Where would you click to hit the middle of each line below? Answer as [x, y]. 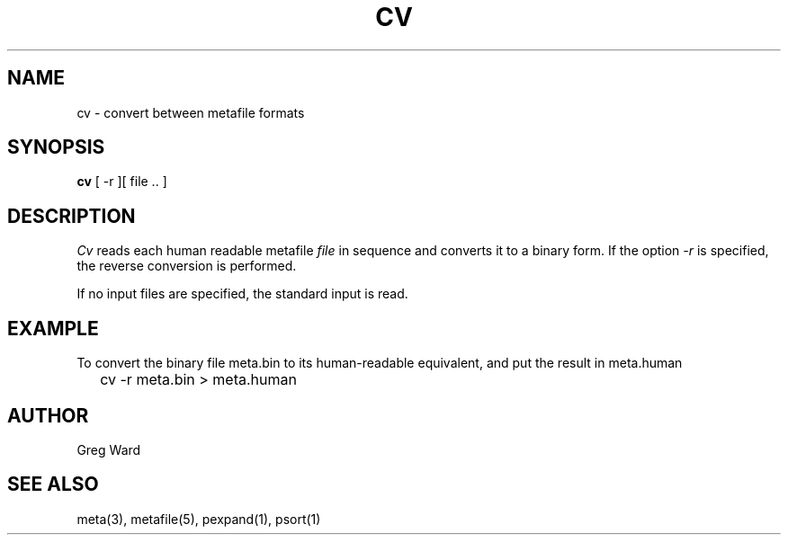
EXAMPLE [53, 328]
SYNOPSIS [56, 147]
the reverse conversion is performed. [187, 266]
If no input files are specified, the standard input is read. [242, 294]
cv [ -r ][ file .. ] [122, 182]
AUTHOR [48, 415]
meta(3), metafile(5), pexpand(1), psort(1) [199, 519]
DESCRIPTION [72, 216]
